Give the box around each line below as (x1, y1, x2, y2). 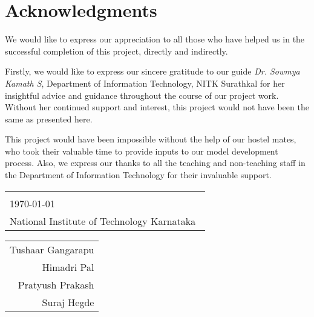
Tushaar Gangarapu (10, 242, 94, 256)
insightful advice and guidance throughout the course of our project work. (5, 88, 279, 101)
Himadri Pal (42, 259, 94, 274)
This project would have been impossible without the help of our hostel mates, (5, 133, 296, 145)
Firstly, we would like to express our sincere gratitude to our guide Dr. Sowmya (5, 65, 300, 78)
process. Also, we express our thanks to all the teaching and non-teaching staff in (5, 156, 306, 169)
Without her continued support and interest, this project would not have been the (5, 101, 309, 113)
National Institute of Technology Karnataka (10, 213, 196, 228)
